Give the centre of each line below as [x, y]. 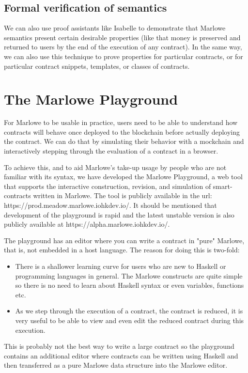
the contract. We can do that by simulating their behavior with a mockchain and [124, 141]
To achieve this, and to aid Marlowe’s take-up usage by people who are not [115, 167]
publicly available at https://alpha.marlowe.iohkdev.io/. [87, 224]
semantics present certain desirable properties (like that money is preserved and [122, 37]
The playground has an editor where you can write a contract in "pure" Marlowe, [124, 240]
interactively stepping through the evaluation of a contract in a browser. [111, 151]
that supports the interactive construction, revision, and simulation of [108, 186]
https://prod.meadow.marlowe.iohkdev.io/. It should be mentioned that [110, 205]
